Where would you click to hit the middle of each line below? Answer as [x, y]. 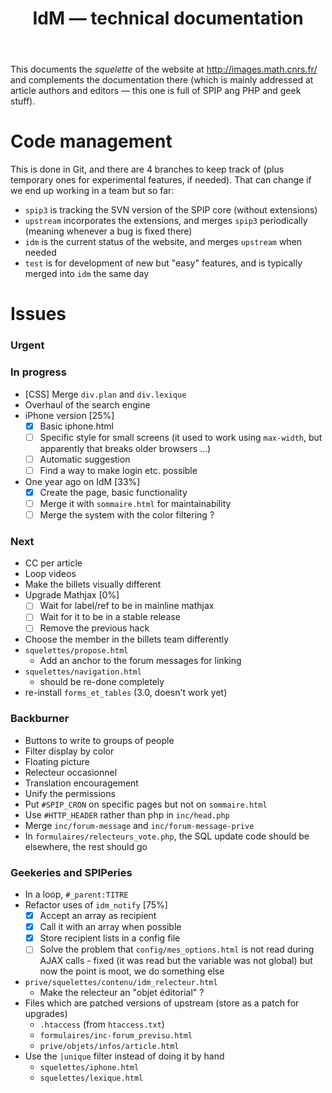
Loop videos [50, 574]
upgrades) [46, 1014]
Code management [91, 141]
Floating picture [57, 761]
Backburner [40, 719]
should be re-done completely [102, 682]
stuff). [23, 101]
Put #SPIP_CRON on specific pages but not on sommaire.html [146, 804]
